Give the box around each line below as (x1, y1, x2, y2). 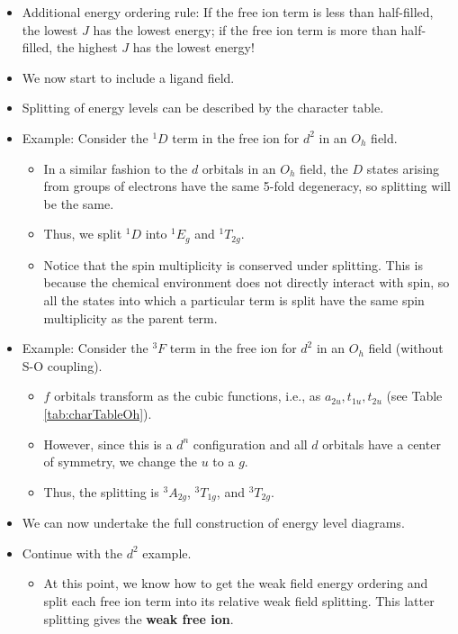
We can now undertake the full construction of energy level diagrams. (22, 513, 405, 532)
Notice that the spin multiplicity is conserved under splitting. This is (43, 255, 423, 274)
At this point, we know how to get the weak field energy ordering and (43, 574, 428, 593)
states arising (366, 158, 440, 177)
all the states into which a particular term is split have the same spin (43, 290, 425, 309)
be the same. (43, 194, 114, 213)
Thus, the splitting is (43, 482, 159, 501)
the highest (56, 38, 118, 57)
